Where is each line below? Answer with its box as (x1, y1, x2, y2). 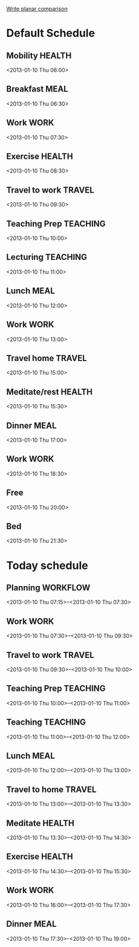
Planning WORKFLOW (6, 582, 91, 593)
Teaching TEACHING (6, 717, 86, 728)
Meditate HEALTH (6, 818, 74, 828)
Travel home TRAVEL (6, 353, 88, 363)
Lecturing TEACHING (6, 252, 88, 262)
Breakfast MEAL (6, 84, 68, 95)
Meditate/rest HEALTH (6, 387, 92, 397)
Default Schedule (6, 27, 95, 40)
